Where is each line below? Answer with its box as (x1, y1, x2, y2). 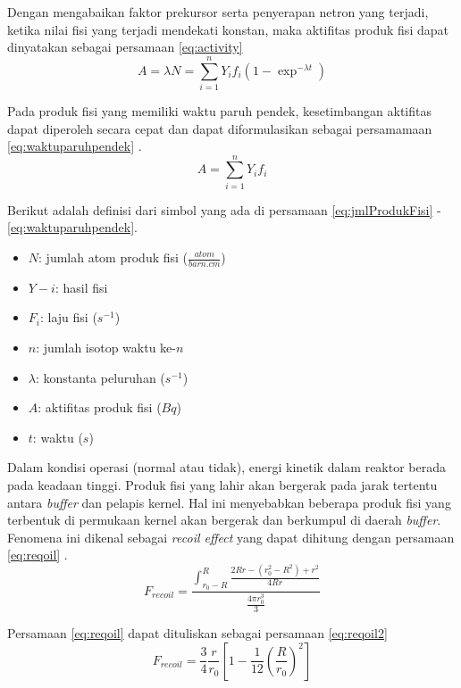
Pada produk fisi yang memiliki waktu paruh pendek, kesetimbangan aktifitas (7, 101, 432, 120)
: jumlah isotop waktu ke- (36, 338, 177, 357)
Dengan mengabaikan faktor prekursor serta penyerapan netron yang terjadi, (7, 3, 429, 21)
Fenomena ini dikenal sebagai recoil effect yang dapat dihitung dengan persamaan (7, 527, 455, 546)
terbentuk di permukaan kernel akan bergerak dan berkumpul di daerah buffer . (7, 510, 441, 529)
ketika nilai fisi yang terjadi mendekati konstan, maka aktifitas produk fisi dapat (7, 20, 448, 38)
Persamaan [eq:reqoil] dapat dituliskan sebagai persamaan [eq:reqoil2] (7, 624, 388, 642)
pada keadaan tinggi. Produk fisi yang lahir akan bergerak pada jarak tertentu (7, 475, 438, 493)
